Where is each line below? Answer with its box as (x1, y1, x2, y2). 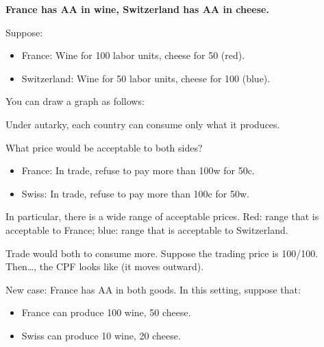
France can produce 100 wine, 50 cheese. (21, 305, 191, 320)
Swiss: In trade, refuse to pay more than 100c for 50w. (21, 186, 249, 200)
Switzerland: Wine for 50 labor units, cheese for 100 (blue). (21, 71, 271, 85)
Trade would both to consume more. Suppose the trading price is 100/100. (5, 246, 319, 260)
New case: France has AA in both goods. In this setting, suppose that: (5, 282, 301, 296)
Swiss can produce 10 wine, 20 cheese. (21, 328, 181, 342)
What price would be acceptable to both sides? (5, 140, 203, 154)
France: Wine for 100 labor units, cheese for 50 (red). (21, 48, 245, 62)
